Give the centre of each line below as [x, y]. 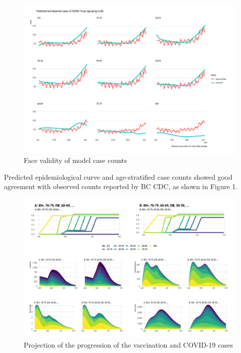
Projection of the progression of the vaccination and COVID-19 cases [128, 345]
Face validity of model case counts [75, 160]
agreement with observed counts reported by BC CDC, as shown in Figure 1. [121, 186]
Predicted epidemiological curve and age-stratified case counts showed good [118, 176]
